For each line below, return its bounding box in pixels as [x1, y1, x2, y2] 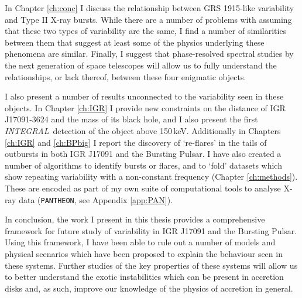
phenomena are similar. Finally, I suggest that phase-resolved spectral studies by [5, 47, 294, 60]
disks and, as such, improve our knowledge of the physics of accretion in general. [5, 282, 293, 294]
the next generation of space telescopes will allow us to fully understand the [5, 59, 277, 71]
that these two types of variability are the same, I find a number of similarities [5, 25, 287, 37]
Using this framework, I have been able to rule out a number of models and [5, 236, 276, 248]
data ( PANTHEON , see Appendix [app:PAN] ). [19, 193, 173, 205]
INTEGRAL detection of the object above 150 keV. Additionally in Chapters [5, 124, 281, 136]
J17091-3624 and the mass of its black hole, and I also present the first [5, 113, 258, 125]
